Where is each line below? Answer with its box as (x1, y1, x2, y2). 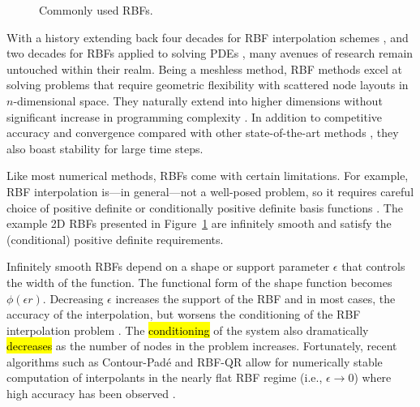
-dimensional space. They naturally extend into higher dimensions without (13, 92, 383, 109)
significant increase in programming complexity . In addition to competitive (6, 108, 383, 125)
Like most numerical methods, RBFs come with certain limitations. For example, (6, 167, 409, 184)
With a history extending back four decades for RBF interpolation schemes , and (6, 28, 409, 45)
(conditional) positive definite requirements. (6, 230, 224, 247)
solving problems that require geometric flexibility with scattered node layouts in (6, 76, 409, 93)
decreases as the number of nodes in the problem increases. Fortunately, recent (6, 337, 397, 354)
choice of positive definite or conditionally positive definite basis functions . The (6, 199, 403, 216)
